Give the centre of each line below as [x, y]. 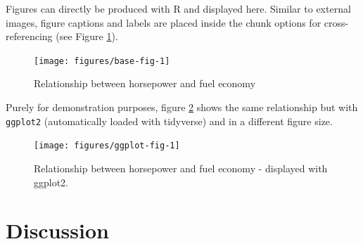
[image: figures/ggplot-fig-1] [107, 146]
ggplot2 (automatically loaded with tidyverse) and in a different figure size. [169, 121]
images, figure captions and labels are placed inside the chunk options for [164, 22]
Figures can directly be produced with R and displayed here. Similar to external [178, 8]
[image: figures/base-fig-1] [102, 61]
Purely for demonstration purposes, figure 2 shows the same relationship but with [182, 107]
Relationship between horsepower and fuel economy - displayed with [181, 168]
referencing [29, 36]
